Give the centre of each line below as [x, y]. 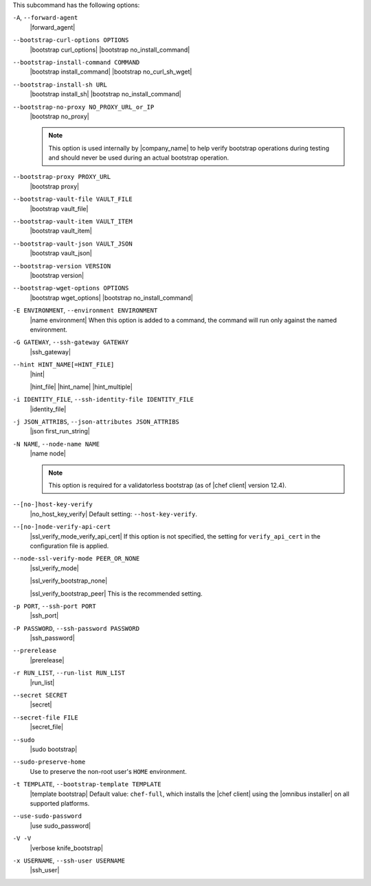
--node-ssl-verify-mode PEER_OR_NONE [76, 559]
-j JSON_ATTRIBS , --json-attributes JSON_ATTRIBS [96, 422]
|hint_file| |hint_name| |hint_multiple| [81, 387]
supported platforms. [60, 803]
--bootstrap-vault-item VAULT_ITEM [73, 221]
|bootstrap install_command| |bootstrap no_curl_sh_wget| [111, 72]
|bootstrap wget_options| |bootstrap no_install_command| [112, 298]
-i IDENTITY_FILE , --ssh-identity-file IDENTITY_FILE [103, 400]
